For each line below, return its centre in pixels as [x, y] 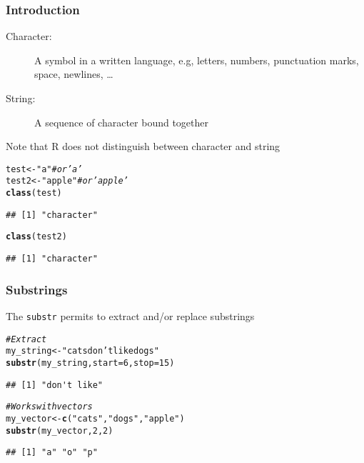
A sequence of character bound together [122, 122]
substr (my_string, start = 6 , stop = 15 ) [90, 363]
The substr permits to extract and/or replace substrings [130, 315]
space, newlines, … [74, 74]
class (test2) [36, 237]
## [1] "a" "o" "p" [52, 453]
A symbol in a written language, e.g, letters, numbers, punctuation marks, [197, 60]
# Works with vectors [49, 407]
